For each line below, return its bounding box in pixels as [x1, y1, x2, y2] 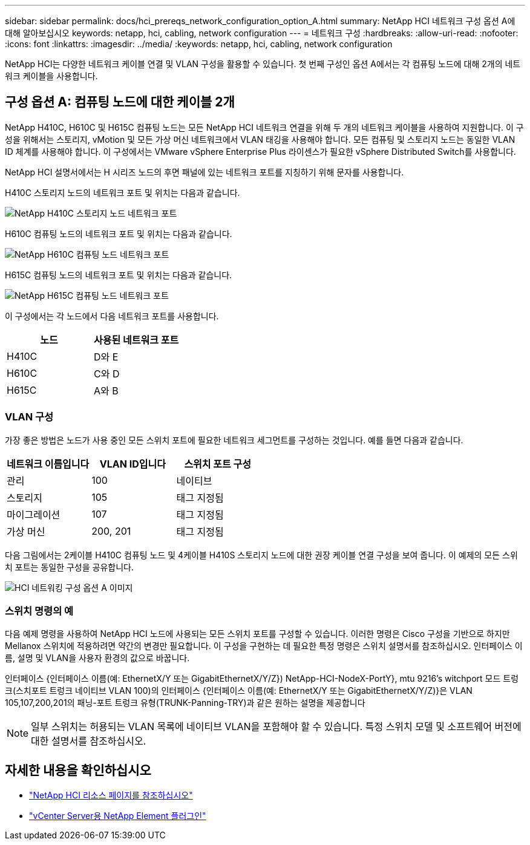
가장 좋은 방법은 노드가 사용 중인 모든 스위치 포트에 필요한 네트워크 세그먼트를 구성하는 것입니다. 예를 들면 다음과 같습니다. [5, 434, 463, 445]
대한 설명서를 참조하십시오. [31, 735, 146, 748]
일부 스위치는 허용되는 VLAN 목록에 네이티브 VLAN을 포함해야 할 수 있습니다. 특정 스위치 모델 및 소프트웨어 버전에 [31, 720, 522, 733]
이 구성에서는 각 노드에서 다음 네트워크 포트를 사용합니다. [5, 310, 219, 321]
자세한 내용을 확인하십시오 [5, 762, 151, 778]
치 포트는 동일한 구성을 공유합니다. [5, 561, 134, 572]
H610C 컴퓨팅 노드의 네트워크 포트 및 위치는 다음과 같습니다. [5, 228, 232, 239]
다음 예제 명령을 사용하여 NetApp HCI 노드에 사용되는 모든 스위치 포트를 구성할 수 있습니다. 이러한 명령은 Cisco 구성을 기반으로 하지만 [5, 628, 510, 639]
